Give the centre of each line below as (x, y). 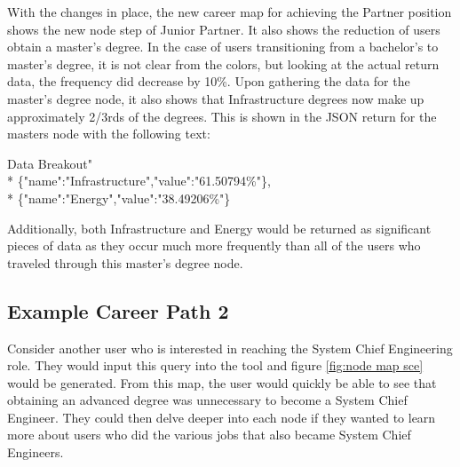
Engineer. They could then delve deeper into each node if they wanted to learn (222, 417)
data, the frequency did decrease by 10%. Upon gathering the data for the (209, 81)
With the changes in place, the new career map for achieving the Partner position (230, 12)
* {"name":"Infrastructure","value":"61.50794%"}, (139, 181)
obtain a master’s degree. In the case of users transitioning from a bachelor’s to (223, 47)
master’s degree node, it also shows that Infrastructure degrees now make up (216, 98)
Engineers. (36, 452)
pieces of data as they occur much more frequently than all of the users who (214, 245)
